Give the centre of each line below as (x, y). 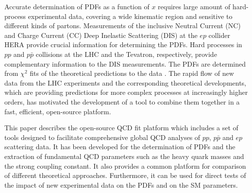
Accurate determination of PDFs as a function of (77, 6)
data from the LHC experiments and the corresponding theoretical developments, (126, 82)
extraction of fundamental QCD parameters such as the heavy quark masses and (124, 156)
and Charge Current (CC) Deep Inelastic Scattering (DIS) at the (101, 35)
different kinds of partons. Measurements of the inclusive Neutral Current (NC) (123, 26)
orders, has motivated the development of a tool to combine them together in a (122, 101)
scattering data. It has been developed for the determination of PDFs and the (120, 147)
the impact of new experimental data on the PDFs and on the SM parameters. (121, 184)
